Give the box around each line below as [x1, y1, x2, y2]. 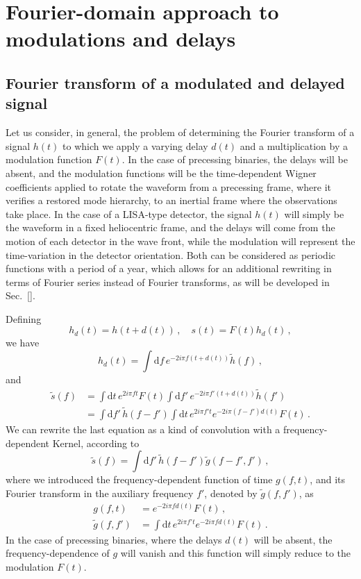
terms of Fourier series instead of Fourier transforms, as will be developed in [6, 274, 330, 289]
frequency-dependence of [6, 546, 110, 560]
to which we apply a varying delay [62, 138, 208, 153]
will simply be [284, 206, 344, 221]
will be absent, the [253, 532, 333, 546]
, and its [310, 472, 345, 487]
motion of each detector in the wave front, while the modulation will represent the [6, 233, 355, 248]
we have [6, 335, 40, 350]
